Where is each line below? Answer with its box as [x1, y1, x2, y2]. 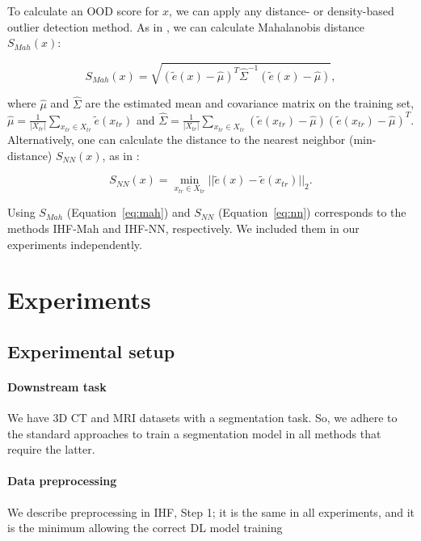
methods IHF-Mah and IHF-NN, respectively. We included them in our [7, 219, 360, 236]
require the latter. [7, 441, 95, 458]
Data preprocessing [7, 472, 117, 489]
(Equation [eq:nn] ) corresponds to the [217, 204, 406, 221]
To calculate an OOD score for [7, 2, 159, 19]
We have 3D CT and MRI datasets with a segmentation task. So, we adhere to [7, 409, 398, 426]
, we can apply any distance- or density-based [169, 2, 394, 19]
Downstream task [7, 378, 107, 395]
